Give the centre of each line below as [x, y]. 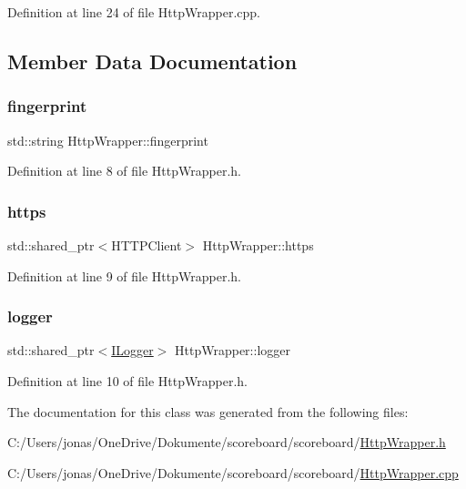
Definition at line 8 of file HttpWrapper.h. [124, 171]
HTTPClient [147, 245]
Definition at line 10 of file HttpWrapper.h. [127, 381]
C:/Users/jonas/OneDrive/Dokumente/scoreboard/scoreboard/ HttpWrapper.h [227, 442]
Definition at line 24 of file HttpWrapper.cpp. [134, 12]
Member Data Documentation [152, 61]
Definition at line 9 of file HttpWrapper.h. [124, 275]
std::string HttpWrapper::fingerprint [108, 140]
